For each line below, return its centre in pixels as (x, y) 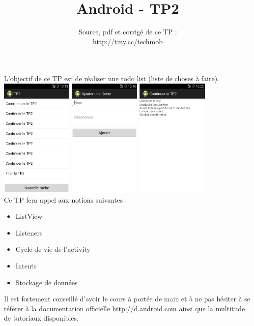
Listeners (29, 232)
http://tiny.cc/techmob (128, 41)
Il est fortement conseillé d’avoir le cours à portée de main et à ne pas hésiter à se (127, 299)
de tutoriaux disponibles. (41, 318)
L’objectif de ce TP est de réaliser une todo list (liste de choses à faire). (112, 78)
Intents (26, 266)
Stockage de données (46, 282)
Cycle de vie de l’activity (53, 249)
